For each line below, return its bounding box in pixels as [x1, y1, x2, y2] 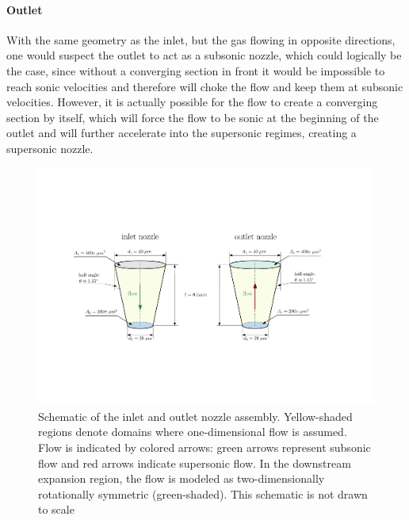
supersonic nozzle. [6, 140, 94, 156]
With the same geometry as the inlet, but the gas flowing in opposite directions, [6, 31, 396, 48]
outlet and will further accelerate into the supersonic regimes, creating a [6, 124, 357, 141]
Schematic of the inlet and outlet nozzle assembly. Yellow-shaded [38, 407, 353, 424]
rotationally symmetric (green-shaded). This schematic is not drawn [38, 485, 368, 502]
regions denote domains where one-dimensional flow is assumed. [38, 423, 347, 440]
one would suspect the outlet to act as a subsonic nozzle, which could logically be [6, 47, 402, 63]
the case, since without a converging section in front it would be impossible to [6, 62, 385, 78]
